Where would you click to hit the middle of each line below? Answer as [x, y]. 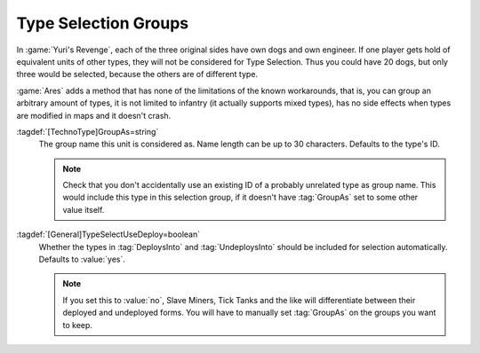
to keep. [78, 325]
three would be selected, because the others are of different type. [137, 75]
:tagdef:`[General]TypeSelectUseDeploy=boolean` [108, 234]
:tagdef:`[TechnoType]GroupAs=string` [88, 131]
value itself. [84, 209]
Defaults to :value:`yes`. [82, 259]
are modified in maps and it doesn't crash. [94, 115]
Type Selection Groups [103, 23]
